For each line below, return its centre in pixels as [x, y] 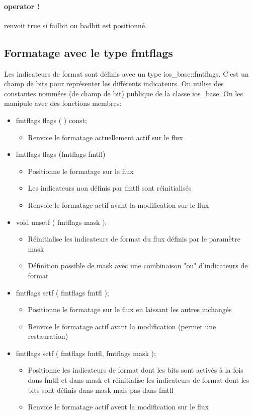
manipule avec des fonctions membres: [63, 103]
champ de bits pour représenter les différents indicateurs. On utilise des [114, 83]
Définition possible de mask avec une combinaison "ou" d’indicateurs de [138, 265]
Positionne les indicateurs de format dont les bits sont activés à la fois [136, 370]
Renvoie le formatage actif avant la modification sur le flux [118, 204]
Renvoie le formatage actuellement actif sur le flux [105, 137]
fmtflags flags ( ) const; [51, 120]
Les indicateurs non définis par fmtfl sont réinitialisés [110, 188]
